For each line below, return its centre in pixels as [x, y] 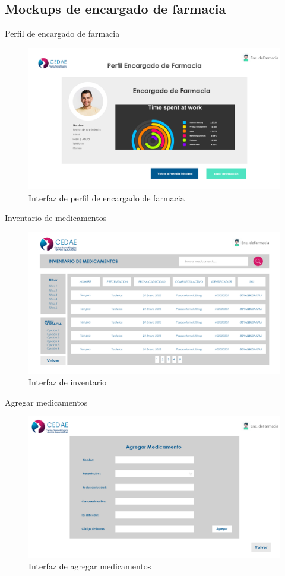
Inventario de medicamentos [56, 218]
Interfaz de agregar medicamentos [90, 566]
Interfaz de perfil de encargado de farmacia [107, 197]
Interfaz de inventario [68, 382]
